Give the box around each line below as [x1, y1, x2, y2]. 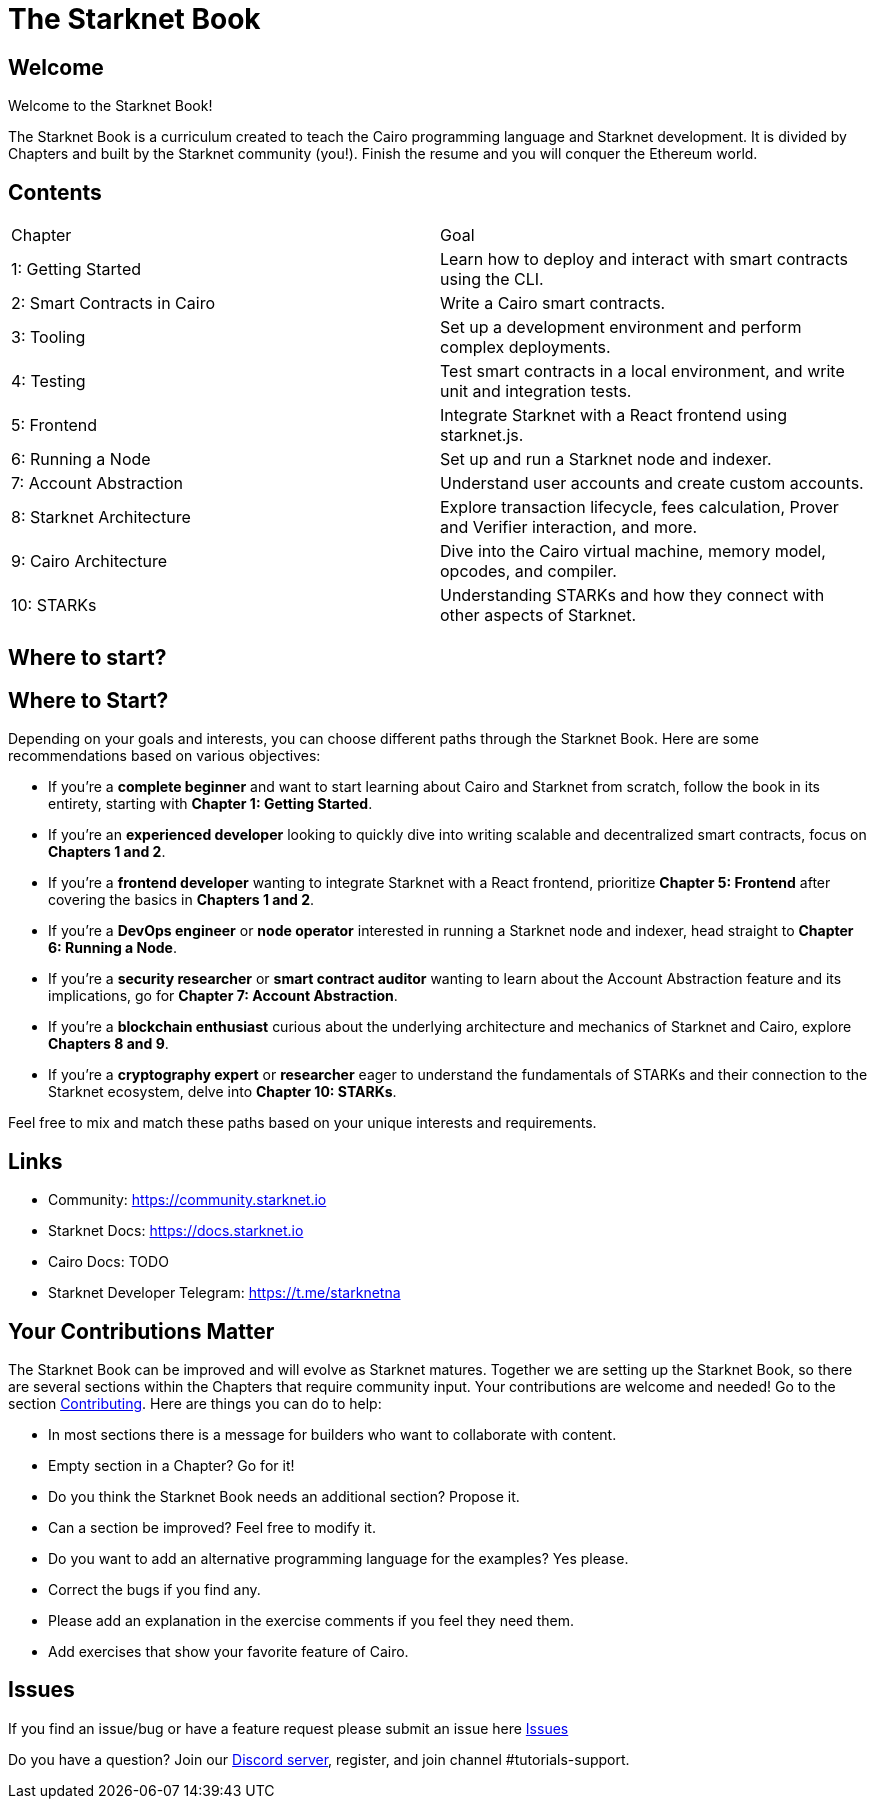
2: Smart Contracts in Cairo [11, 293, 216, 314]
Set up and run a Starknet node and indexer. [440, 449, 772, 470]
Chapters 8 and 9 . [48, 1035, 169, 1053]
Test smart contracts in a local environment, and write [440, 361, 845, 382]
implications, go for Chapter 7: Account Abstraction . [48, 987, 398, 1005]
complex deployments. [440, 337, 611, 358]
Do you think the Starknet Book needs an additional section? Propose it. [48, 1487, 520, 1505]
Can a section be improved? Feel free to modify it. [48, 1518, 376, 1536]
